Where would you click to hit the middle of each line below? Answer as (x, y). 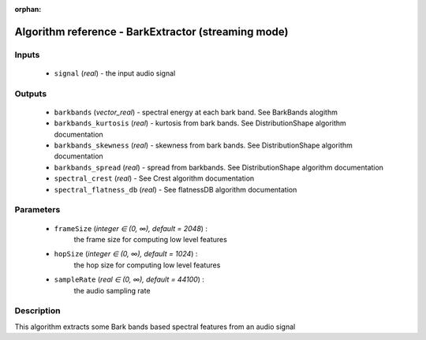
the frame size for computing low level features (151, 239)
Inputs (27, 54)
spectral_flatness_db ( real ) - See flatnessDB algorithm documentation (176, 189)
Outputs (31, 93)
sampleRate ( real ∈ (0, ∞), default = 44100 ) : (129, 279)
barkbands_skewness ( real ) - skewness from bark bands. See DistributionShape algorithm (203, 145)
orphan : (28, 9)
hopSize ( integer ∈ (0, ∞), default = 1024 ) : (126, 254)
